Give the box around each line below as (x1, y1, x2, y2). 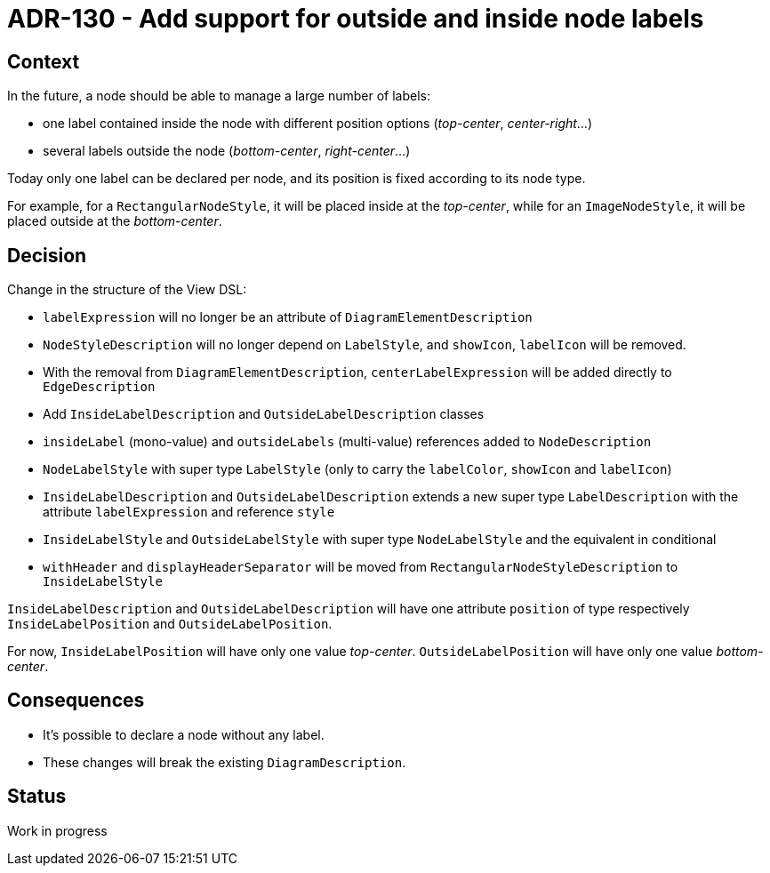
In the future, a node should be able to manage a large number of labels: (7, 88, 430, 104)
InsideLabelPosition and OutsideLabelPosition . (7, 616, 333, 632)
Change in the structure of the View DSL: (7, 282, 247, 298)
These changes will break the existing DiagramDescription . (43, 754, 406, 770)
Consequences (7, 689, 145, 712)
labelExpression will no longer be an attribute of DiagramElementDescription (43, 309, 533, 325)
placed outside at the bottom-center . (7, 213, 222, 229)
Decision (7, 244, 87, 267)
